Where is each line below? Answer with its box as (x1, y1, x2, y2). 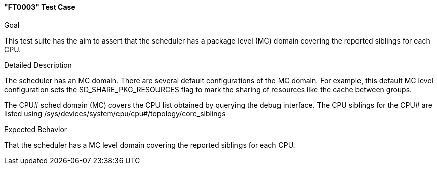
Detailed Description (4, 60, 72, 69)
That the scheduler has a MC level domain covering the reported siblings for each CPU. (4, 140, 295, 149)
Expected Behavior (4, 124, 67, 134)
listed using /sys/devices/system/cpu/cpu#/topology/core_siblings (4, 109, 226, 118)
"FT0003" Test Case (4, 3, 75, 11)
